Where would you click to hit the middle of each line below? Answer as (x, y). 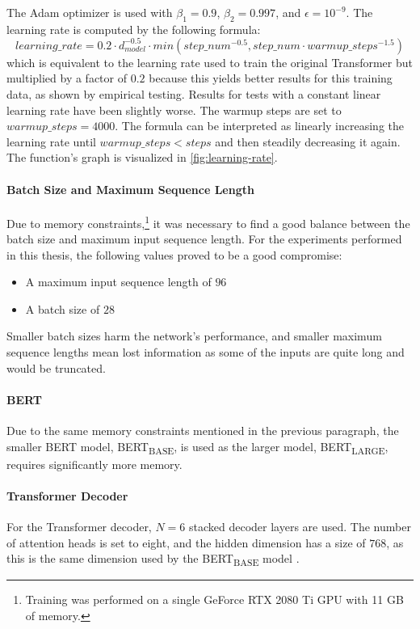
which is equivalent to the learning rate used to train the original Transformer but (210, 62)
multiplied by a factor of (67, 78)
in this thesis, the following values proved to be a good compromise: (174, 254)
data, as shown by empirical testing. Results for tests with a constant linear (194, 94)
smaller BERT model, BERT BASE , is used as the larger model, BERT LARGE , (197, 447)
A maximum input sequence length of (118, 282)
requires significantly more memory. (94, 464)
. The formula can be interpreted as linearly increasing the (259, 126)
